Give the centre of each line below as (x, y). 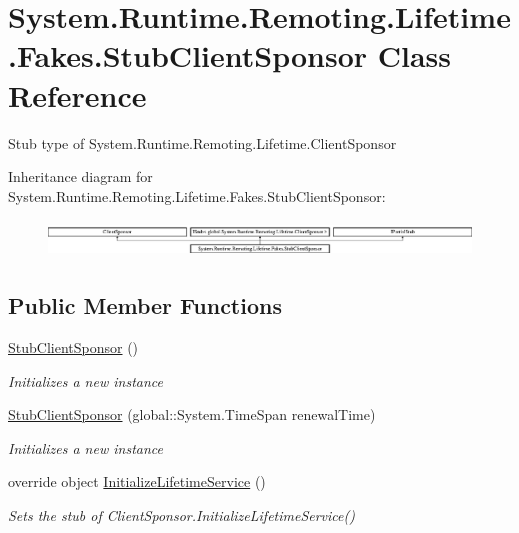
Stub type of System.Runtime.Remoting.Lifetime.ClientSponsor (202, 142)
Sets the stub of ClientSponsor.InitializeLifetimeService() (181, 514)
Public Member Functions (145, 305)
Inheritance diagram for (80, 176)
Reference (77, 94)
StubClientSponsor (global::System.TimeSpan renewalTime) (192, 414)
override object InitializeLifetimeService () (137, 481)
